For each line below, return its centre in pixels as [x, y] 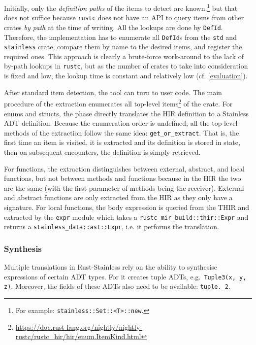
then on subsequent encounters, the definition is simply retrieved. [102, 152]
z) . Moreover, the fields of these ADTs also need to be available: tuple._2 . [117, 286]
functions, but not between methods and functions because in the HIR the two [123, 178]
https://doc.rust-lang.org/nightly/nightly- [79, 327]
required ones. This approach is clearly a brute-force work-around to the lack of [124, 56]
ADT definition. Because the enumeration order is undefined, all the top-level [121, 123]
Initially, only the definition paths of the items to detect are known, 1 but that [121, 7]
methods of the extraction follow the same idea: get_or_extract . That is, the [122, 132]
